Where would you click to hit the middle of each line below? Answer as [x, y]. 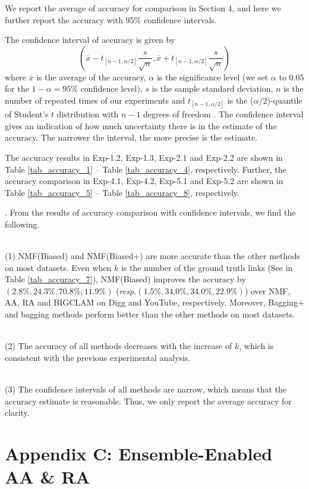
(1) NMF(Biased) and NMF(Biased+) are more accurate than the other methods [153, 256]
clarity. [17, 412]
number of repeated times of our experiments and [95, 100]
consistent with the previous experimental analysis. [98, 357]
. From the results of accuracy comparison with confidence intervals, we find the [150, 212]
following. [22, 224]
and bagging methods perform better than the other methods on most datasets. [150, 314]
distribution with [88, 114]
